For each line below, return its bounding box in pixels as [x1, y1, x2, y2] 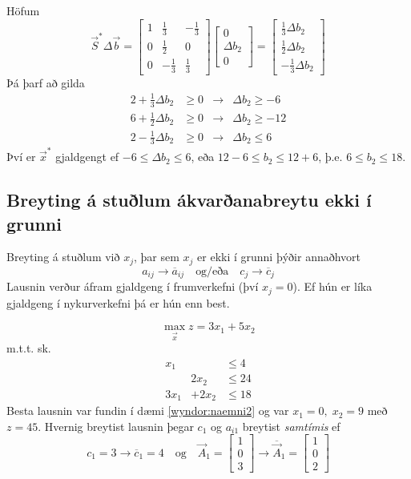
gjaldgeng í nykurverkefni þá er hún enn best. [6, 294, 230, 311]
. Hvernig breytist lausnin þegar [38, 417, 194, 434]
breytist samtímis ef [242, 417, 340, 434]
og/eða [195, 265, 229, 277]
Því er [6, 148, 36, 165]
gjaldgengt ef [55, 148, 119, 165]
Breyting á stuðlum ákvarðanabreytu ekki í [6, 187, 372, 212]
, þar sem [134, 248, 179, 265]
